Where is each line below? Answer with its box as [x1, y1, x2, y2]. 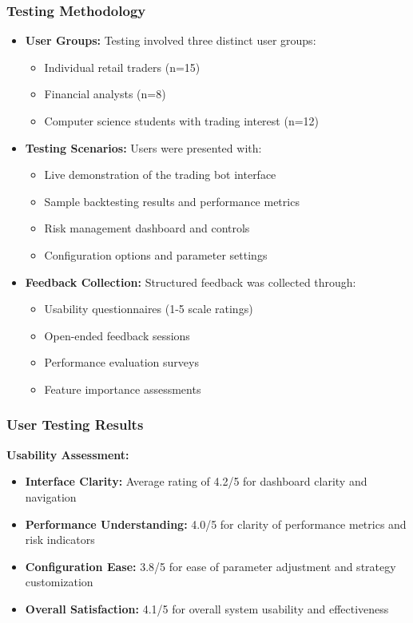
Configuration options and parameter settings [44, 246, 268, 263]
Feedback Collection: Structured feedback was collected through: [25, 273, 356, 290]
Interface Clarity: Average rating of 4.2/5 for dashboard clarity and [25, 473, 367, 490]
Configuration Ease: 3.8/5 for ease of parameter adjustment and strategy [25, 558, 396, 574]
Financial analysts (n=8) [44, 85, 166, 102]
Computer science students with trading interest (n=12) [44, 113, 320, 129]
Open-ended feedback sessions [44, 327, 190, 343]
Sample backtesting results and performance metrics [44, 192, 300, 209]
